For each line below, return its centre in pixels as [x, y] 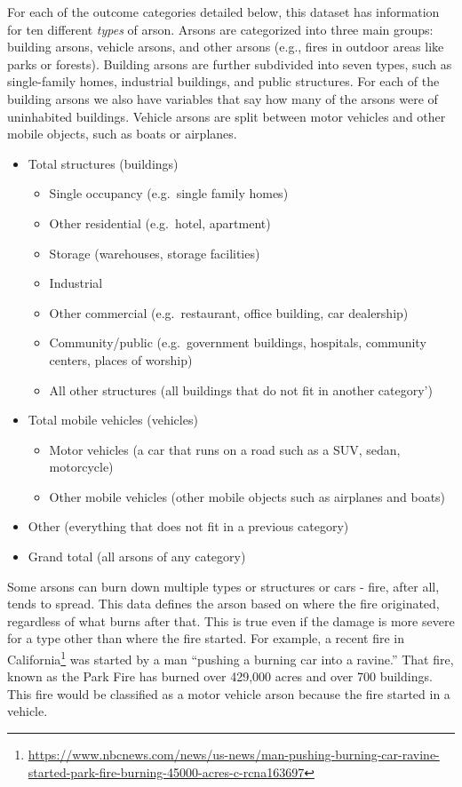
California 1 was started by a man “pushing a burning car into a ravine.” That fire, [231, 658]
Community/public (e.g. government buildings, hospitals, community [238, 342]
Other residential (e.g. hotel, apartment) [160, 223]
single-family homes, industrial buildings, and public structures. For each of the [223, 81]
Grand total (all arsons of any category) [137, 556]
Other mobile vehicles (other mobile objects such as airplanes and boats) [247, 496]
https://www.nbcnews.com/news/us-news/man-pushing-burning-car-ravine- [234, 755]
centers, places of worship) [121, 359]
